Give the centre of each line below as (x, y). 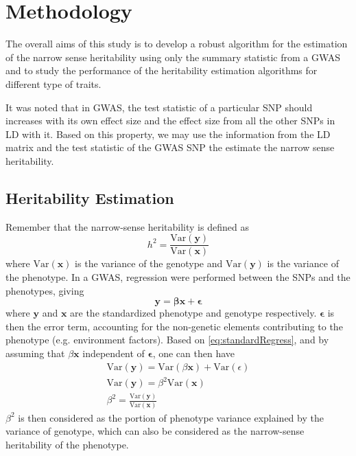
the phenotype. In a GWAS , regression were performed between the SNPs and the (178, 276)
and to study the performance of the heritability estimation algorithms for (162, 70)
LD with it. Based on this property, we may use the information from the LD (168, 134)
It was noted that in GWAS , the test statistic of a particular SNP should (159, 107)
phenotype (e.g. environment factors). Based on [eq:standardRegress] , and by (167, 340)
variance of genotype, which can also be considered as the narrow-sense (155, 431)
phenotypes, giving (45, 290)
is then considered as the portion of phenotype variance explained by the (171, 417)
